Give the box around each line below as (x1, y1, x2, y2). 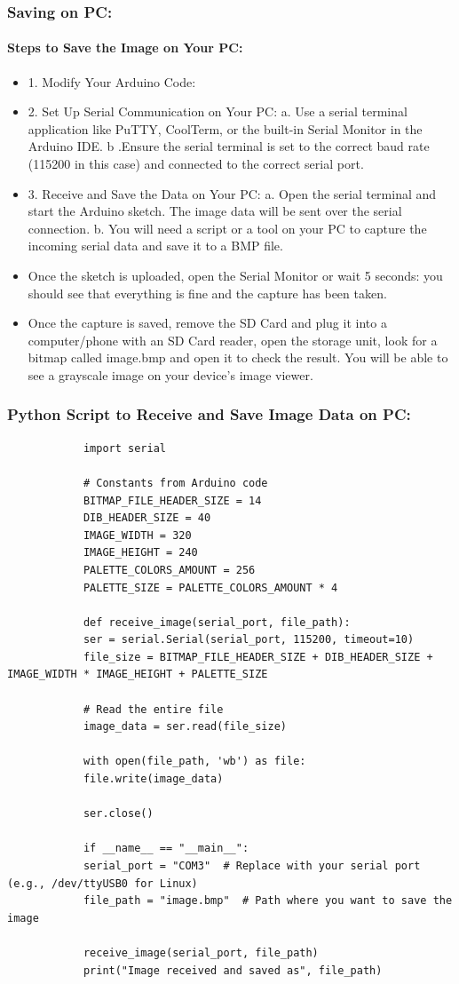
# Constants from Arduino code (83, 476, 268, 489)
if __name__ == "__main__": (83, 842, 249, 855)
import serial (83, 441, 166, 455)
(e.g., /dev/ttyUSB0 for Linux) (7, 877, 198, 890)
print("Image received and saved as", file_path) (83, 964, 383, 977)
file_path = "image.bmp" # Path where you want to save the (83, 894, 453, 908)
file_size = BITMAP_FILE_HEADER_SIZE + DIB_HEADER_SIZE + (83, 650, 433, 663)
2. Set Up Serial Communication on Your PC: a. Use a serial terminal (28, 102, 408, 121)
